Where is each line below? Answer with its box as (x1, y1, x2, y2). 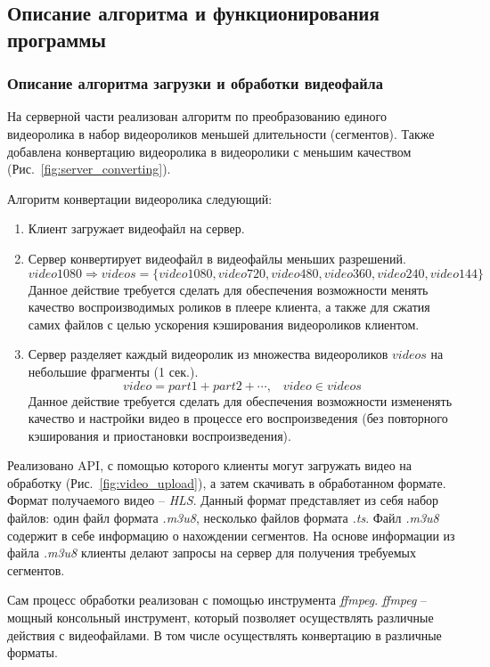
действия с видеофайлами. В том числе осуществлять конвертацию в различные (7, 625, 442, 644)
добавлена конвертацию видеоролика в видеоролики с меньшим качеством (7, 142, 412, 160)
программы (7, 25, 106, 53)
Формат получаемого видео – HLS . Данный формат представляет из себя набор (7, 491, 439, 509)
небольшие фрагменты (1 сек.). (28, 362, 199, 380)
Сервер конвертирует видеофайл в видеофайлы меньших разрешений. (28, 248, 406, 267)
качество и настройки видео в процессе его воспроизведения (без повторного (28, 409, 448, 427)
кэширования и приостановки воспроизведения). (28, 426, 291, 444)
